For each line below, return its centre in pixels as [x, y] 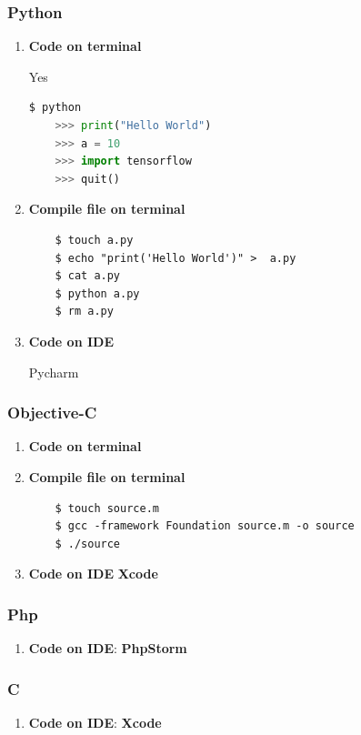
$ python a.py [97, 293]
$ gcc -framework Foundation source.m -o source [205, 526]
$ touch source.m [107, 508]
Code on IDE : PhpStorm [108, 648]
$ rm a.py [84, 312]
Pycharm [54, 372]
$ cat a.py [88, 276]
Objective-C [52, 413]
